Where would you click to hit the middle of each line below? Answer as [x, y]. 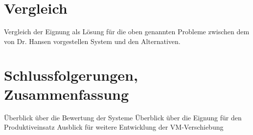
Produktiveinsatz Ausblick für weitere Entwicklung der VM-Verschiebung [114, 127]
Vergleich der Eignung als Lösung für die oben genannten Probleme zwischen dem [127, 32]
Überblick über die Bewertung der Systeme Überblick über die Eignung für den [123, 117]
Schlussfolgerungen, [71, 75]
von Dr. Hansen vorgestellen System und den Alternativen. [92, 41]
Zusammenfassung [67, 94]
